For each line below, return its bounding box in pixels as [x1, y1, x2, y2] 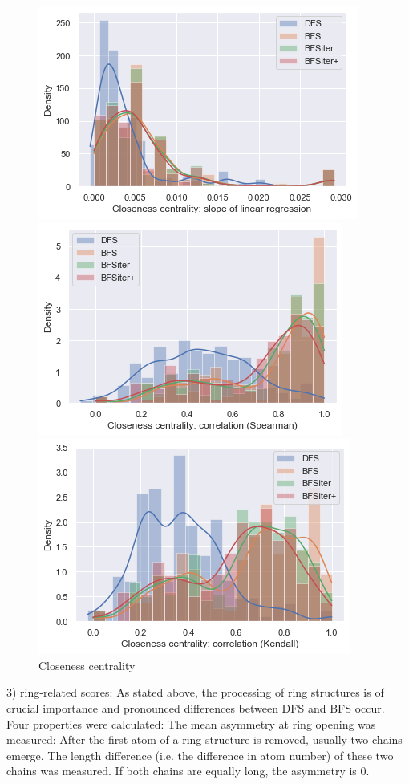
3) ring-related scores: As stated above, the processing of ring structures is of [6, 684, 384, 701]
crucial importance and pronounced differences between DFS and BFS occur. [6, 699, 385, 716]
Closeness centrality [38, 656, 136, 673]
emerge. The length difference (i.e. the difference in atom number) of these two [6, 746, 394, 763]
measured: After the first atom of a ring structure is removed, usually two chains [6, 731, 403, 748]
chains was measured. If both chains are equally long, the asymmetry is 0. [6, 762, 370, 779]
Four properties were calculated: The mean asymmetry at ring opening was [6, 715, 376, 732]
